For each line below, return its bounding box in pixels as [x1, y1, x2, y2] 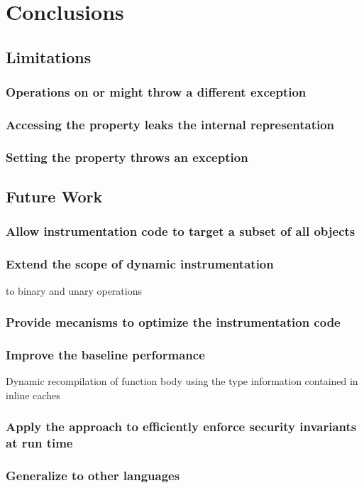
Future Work [6, 185, 103, 207]
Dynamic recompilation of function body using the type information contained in [6, 374, 358, 389]
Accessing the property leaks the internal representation [6, 115, 335, 133]
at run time [6, 434, 73, 452]
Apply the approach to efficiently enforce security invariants [6, 418, 357, 435]
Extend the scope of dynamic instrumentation [6, 255, 274, 273]
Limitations [6, 45, 92, 67]
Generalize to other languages [6, 467, 180, 484]
